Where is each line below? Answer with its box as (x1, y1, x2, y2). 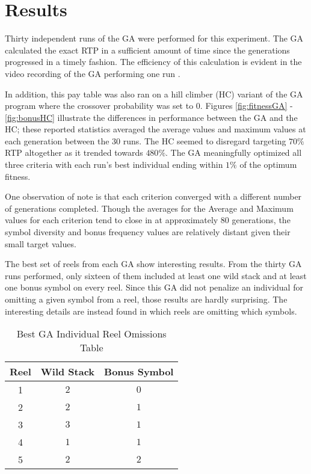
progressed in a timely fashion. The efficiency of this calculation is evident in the (5, 55, 302, 68)
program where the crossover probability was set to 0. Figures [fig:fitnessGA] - (5, 99, 293, 112)
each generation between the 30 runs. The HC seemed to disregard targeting (5, 134, 286, 147)
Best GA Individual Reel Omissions (16, 327, 167, 341)
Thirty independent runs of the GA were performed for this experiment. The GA (5, 32, 304, 45)
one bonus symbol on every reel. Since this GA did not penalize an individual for (5, 281, 303, 294)
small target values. (5, 237, 76, 250)
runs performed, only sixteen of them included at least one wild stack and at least (5, 269, 307, 282)
